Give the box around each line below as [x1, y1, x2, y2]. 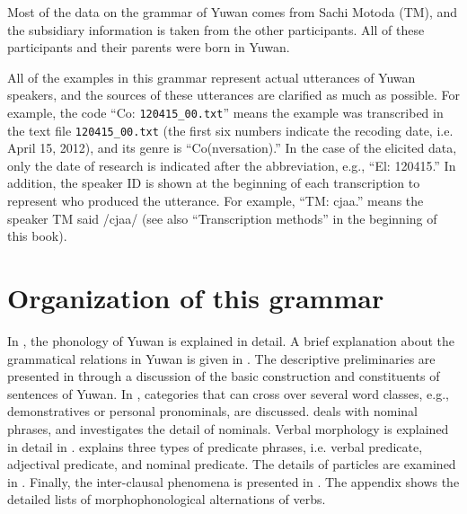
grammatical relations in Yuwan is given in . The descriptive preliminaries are [7, 349, 436, 368]
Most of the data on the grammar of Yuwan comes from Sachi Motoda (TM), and [7, 3, 458, 21]
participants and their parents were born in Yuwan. [7, 38, 290, 57]
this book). [7, 226, 67, 245]
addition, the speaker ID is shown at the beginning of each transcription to [7, 173, 420, 192]
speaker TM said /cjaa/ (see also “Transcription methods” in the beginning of [7, 208, 437, 227]
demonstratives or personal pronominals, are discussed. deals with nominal [7, 402, 418, 421]
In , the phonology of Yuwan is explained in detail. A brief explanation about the [7, 331, 454, 350]
